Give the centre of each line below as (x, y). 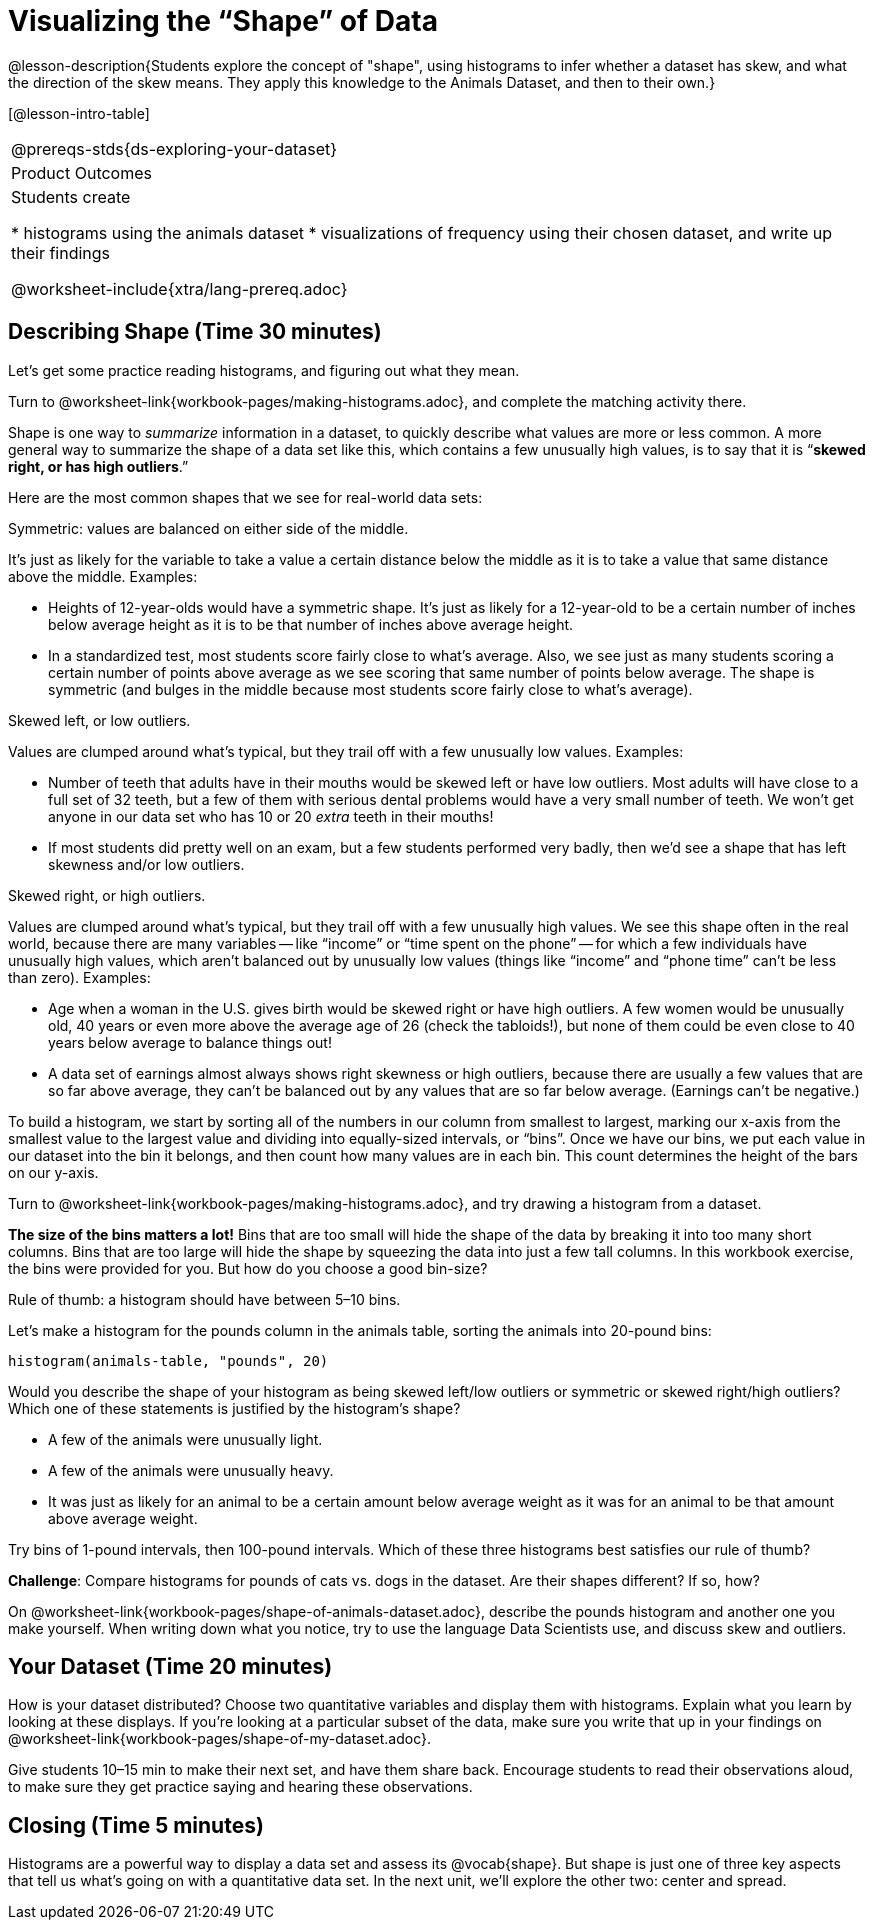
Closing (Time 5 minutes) (136, 1825)
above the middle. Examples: (103, 576)
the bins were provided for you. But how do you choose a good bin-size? (248, 1268)
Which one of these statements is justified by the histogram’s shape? (234, 1408)
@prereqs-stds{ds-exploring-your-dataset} (174, 148)
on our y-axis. (53, 1172)
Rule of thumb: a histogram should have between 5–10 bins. (204, 1299)
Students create (71, 196)
